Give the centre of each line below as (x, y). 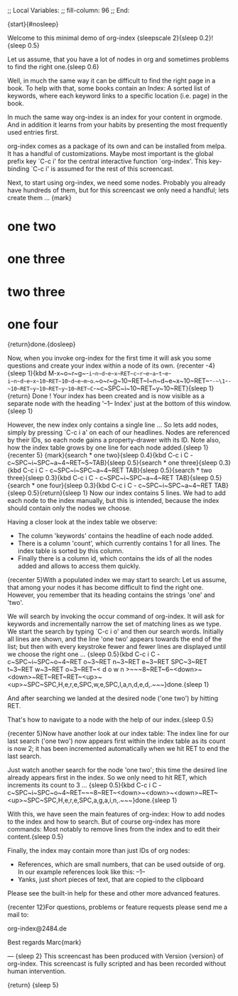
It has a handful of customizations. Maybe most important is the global (110, 154)
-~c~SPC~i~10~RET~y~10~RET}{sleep (150, 388)
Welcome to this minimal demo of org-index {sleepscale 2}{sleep (103, 38)
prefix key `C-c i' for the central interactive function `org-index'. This (107, 161)
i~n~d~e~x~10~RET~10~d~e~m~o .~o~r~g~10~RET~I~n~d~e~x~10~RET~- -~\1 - (118, 380)
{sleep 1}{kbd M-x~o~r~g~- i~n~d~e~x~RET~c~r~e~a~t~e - (90, 373)
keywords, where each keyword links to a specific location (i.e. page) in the (118, 96)
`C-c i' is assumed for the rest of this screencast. (102, 169)
